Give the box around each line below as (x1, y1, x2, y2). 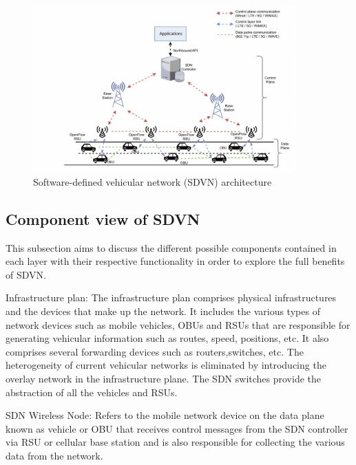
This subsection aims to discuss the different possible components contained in (6, 240, 337, 255)
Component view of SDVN (6, 208, 200, 229)
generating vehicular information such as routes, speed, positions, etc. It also (6, 331, 329, 345)
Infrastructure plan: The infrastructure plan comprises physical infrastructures (6, 290, 337, 305)
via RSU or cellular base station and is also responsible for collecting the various (6, 435, 345, 449)
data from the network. (6, 448, 103, 462)
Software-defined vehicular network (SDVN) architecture (33, 174, 272, 188)
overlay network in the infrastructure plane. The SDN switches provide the (6, 371, 321, 385)
